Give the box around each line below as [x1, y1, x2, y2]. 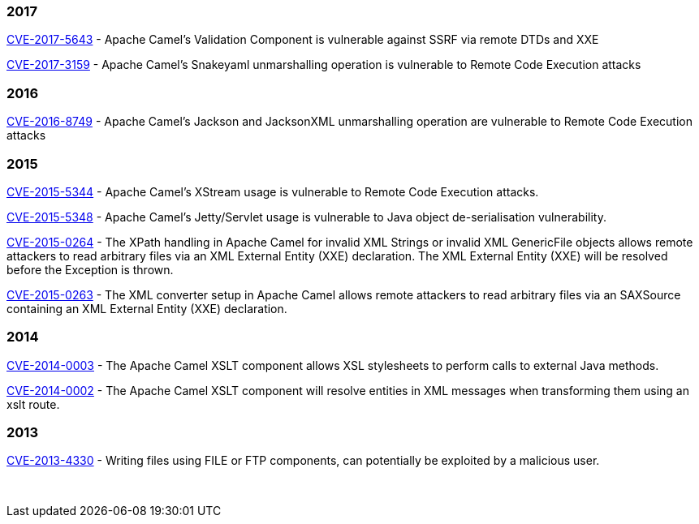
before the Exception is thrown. [6, 262, 174, 277]
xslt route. [6, 397, 60, 411]
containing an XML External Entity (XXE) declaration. [6, 301, 287, 316]
